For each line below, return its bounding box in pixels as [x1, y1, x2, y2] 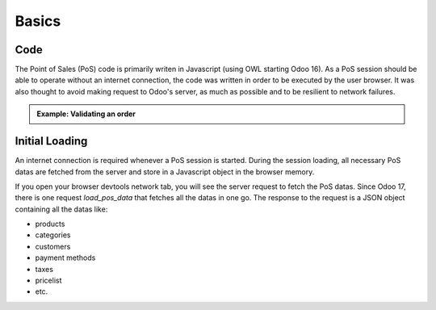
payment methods [35, 253, 96, 262]
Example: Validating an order [36, 109, 136, 119]
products [35, 219, 65, 229]
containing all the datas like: [15, 204, 108, 214]
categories [35, 230, 71, 240]
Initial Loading [15, 134, 88, 149]
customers [35, 241, 71, 251]
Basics [15, 12, 61, 30]
